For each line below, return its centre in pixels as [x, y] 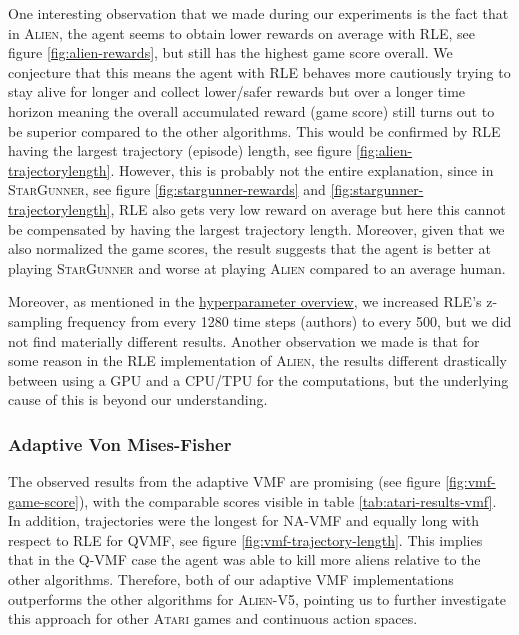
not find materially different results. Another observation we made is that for [244, 340]
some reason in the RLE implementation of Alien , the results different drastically [257, 360]
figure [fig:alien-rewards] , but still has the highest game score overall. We [230, 52]
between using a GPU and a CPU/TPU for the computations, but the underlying [258, 379]
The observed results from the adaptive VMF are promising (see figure [224, 481]
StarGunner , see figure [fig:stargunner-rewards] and [167, 189]
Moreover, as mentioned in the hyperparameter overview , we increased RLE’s [245, 301]
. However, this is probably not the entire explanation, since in [302, 169]
